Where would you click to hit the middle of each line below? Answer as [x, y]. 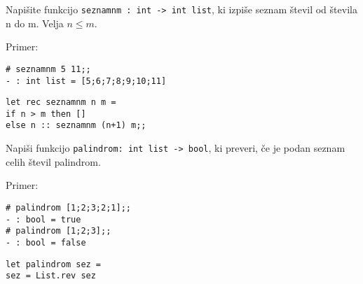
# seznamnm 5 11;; [48, 69]
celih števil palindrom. [53, 161]
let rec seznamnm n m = [61, 102]
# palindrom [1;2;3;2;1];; [68, 207]
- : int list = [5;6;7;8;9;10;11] [86, 81]
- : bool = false [46, 242]
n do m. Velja [35, 23]
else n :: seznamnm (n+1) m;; [76, 126]
